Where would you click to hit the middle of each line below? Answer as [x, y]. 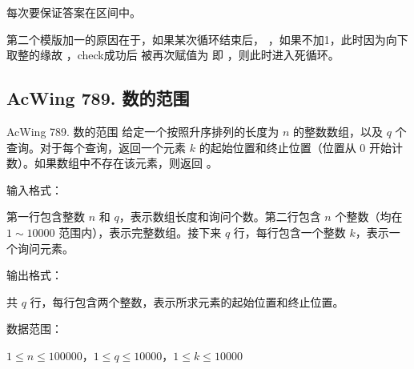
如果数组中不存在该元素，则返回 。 [126, 163]
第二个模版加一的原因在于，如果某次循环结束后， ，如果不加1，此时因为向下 [207, 39]
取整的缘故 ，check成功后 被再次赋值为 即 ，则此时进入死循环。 [173, 55]
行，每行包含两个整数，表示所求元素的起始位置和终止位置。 [187, 301]
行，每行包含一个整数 [289, 232]
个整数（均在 [369, 217]
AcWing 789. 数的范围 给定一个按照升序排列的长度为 [143, 131]
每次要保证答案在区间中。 [74, 12]
